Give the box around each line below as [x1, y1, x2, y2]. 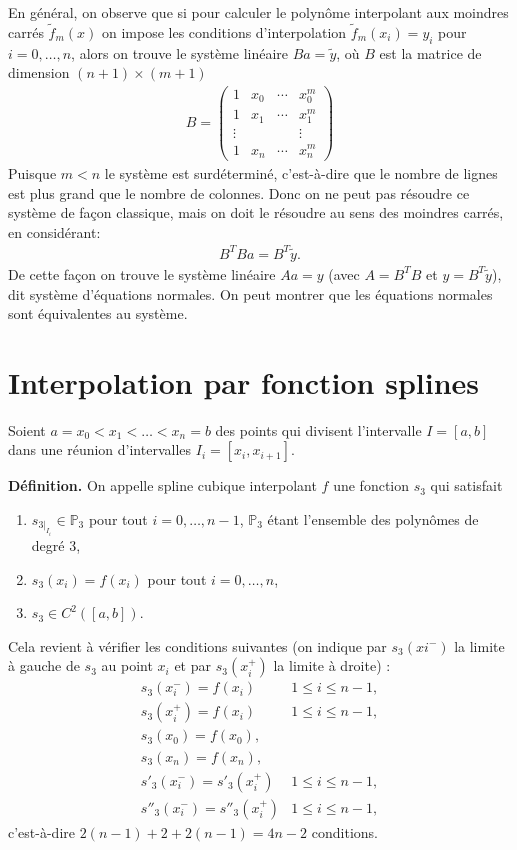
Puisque [8, 163, 57, 184]
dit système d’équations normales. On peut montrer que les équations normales [8, 283, 493, 304]
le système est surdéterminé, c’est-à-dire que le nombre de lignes [104, 163, 498, 184]
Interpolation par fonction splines [8, 361, 480, 402]
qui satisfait [430, 475, 503, 496]
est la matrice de [379, 42, 482, 63]
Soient [8, 419, 46, 440]
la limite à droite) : [273, 655, 391, 676]
